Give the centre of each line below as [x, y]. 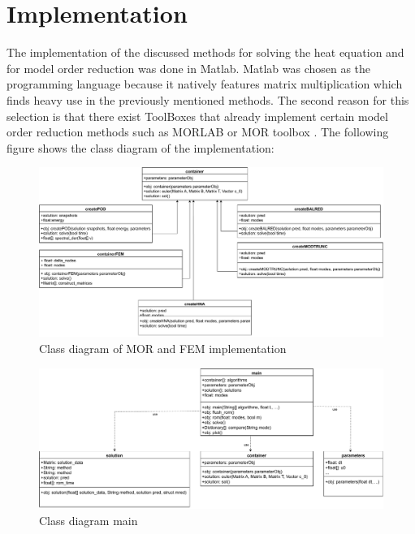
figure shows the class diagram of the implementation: [140, 147]
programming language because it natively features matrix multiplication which [205, 84]
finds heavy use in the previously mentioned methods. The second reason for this [208, 99]
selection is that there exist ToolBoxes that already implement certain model [197, 116]
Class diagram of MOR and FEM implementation [163, 348]
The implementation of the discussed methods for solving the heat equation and [205, 52]
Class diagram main [89, 520]
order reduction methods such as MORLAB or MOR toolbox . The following [198, 132]
